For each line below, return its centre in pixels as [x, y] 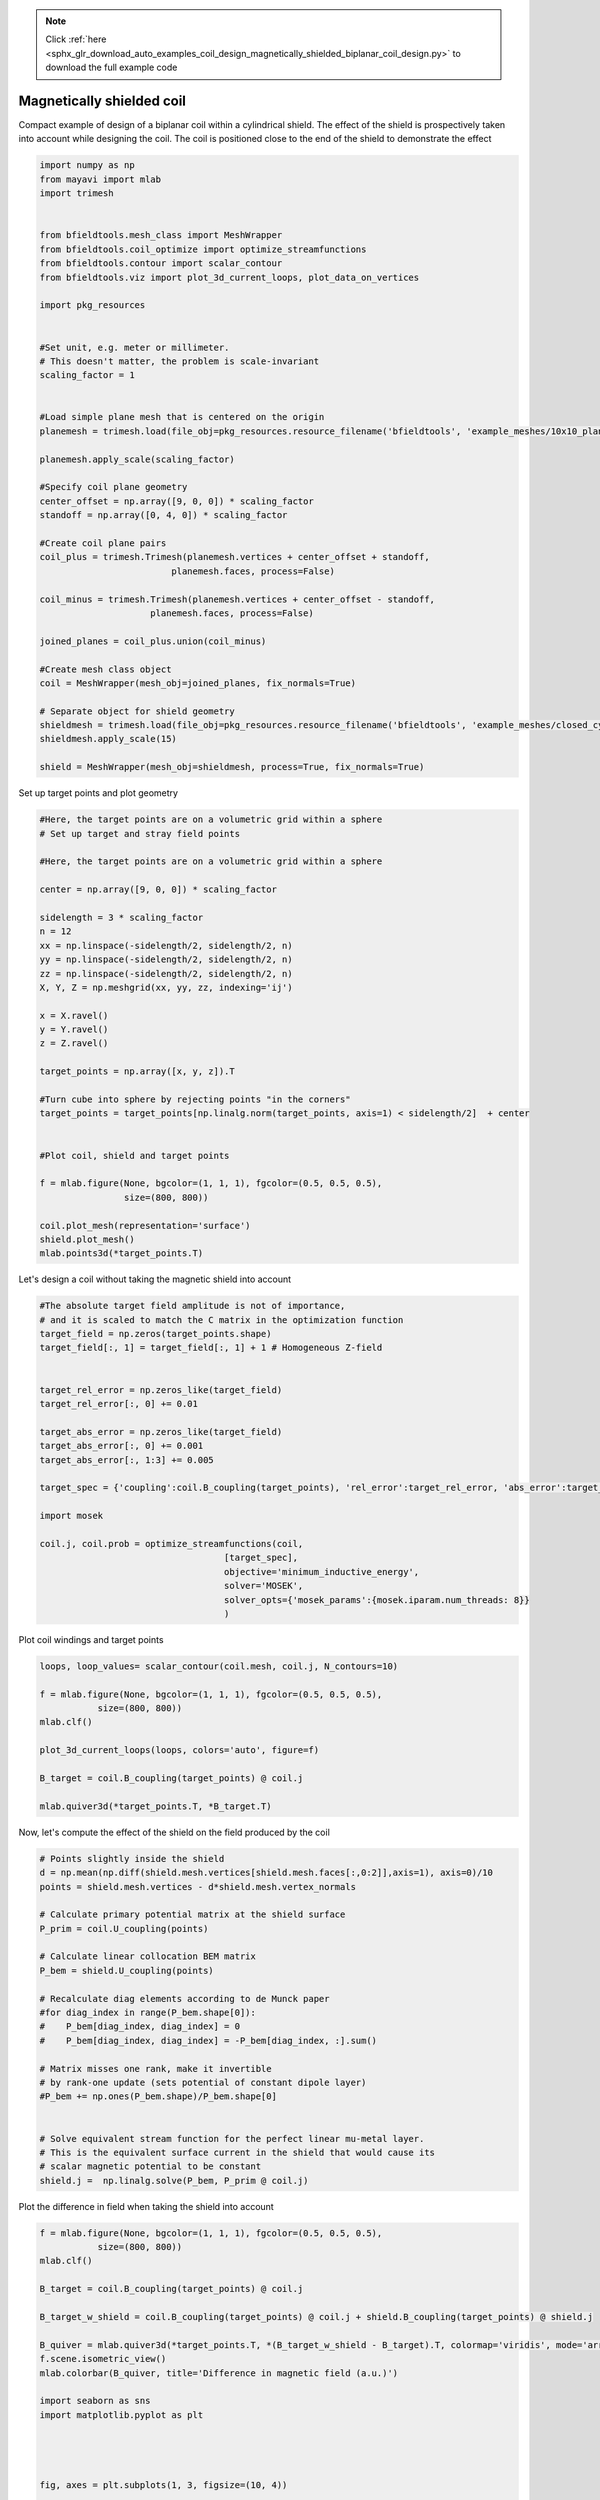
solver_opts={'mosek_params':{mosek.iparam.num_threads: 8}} [376, 1599]
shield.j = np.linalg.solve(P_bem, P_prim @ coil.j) [174, 2180]
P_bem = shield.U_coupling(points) [126, 1970]
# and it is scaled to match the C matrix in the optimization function [221, 1319]
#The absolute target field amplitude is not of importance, [192, 1306]
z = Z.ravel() [74, 1043]
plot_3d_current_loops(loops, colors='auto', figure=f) [179, 1750]
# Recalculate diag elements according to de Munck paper [184, 1998]
